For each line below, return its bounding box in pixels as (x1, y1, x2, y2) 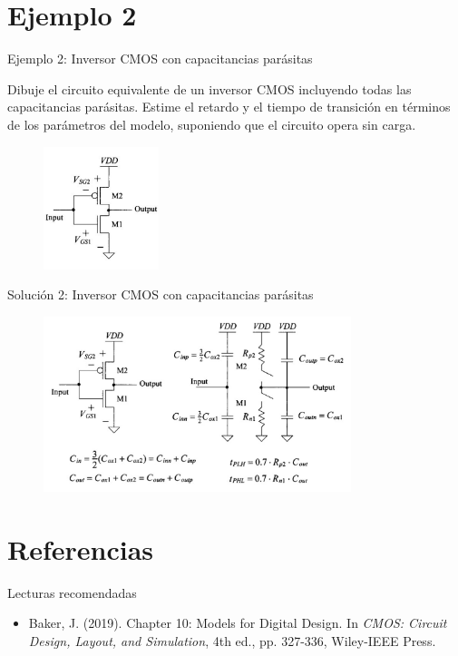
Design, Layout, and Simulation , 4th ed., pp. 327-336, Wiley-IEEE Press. (28, 631, 436, 650)
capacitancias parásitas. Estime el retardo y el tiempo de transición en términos (7, 97, 451, 116)
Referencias (7, 530, 154, 567)
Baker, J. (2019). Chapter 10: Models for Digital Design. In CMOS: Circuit (28, 613, 447, 632)
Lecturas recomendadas (7, 583, 137, 602)
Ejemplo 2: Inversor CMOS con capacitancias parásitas (7, 49, 313, 68)
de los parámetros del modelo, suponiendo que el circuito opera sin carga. (7, 114, 416, 133)
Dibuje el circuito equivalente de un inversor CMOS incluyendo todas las (7, 79, 412, 98)
